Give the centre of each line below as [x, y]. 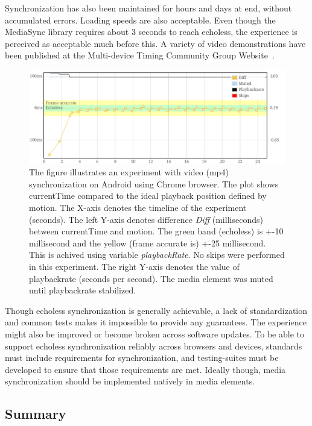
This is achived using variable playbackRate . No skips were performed [157, 255]
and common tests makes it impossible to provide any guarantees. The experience [156, 322]
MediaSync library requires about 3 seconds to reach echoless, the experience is [151, 32]
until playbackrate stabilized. [83, 290]
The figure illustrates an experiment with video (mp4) [129, 172]
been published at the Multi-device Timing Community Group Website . [140, 55]
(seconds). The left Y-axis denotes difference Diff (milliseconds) [146, 219]
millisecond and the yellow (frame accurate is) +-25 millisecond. [148, 243]
